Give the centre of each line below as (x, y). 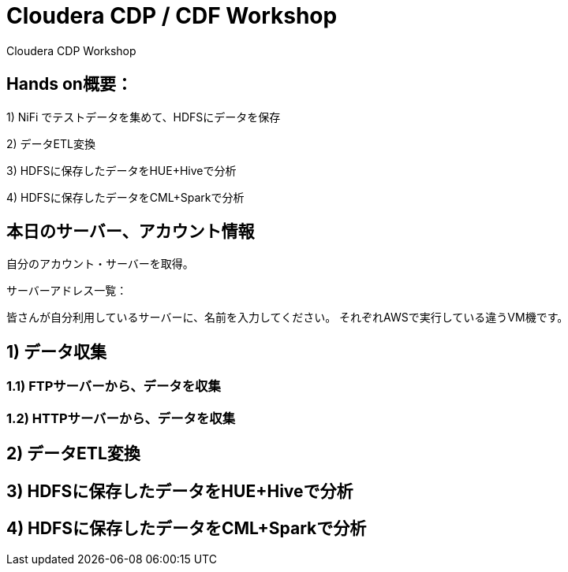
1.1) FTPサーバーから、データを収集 (114, 386)
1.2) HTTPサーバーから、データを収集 (121, 418)
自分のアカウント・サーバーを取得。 (100, 264)
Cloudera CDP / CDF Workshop (172, 16)
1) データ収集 (56, 351)
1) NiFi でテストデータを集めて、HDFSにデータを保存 (144, 117)
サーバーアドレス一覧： (67, 291)
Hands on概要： (69, 84)
